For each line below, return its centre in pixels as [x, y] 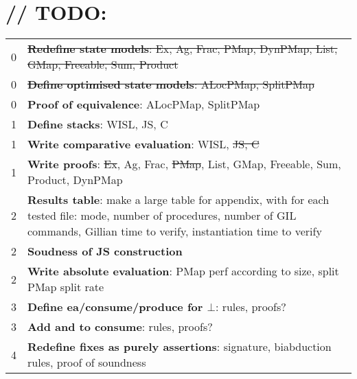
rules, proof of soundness [87, 363]
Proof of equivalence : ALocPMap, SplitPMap [144, 104]
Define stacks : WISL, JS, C [98, 124]
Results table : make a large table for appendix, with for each [178, 200]
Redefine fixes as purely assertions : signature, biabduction [180, 347]
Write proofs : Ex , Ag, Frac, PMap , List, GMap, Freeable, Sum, [184, 164]
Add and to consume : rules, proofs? [120, 327]
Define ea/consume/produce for [115, 307]
